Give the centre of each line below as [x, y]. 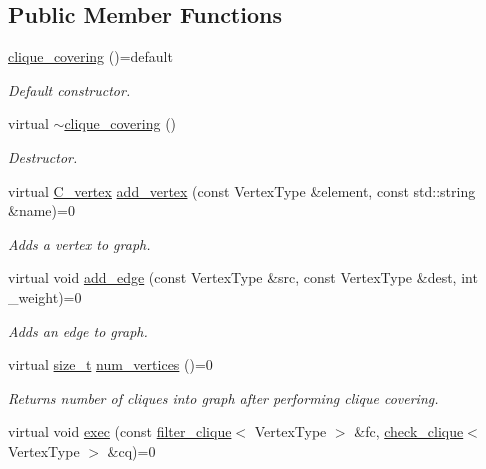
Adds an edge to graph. [78, 330]
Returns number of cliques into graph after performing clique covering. [223, 397]
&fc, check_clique [409, 431]
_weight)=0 [45, 296]
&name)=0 [41, 210]
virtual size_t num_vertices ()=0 [110, 364]
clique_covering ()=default [90, 56]
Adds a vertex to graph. [79, 243]
